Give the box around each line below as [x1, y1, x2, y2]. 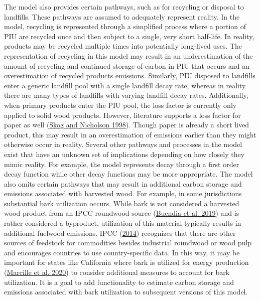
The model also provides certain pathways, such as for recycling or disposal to [4, 2, 244, 12]
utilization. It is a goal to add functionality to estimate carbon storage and [4, 276, 234, 287]
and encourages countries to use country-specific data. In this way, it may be [4, 247, 240, 257]
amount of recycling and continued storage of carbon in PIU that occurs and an [4, 60, 249, 71]
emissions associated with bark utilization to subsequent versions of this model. [4, 286, 248, 297]
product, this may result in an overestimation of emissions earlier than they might [4, 129, 256, 139]
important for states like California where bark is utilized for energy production [4, 257, 249, 267]
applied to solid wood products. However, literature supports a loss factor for [4, 109, 241, 120]
